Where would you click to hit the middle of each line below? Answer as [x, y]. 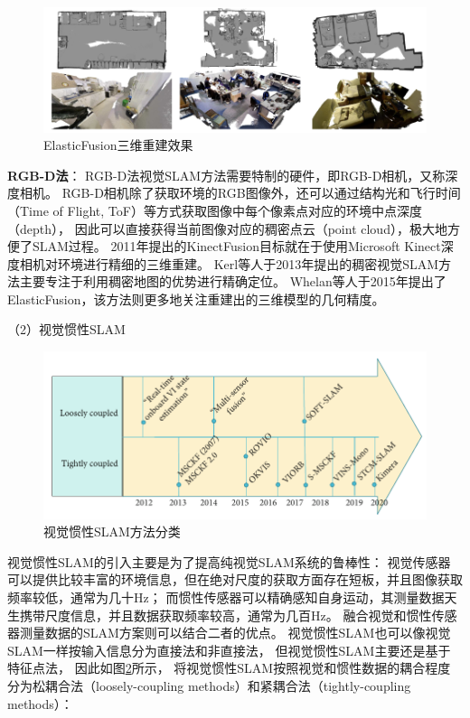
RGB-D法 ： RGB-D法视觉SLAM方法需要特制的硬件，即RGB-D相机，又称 [226, 175]
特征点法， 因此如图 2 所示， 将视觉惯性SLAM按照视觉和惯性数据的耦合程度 [229, 668]
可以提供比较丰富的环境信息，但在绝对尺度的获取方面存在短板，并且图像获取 [235, 579]
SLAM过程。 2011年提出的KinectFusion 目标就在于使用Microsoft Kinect [236, 246]
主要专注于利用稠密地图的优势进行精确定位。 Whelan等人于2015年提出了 [233, 281]
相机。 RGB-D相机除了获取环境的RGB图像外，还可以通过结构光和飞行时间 [240, 193]
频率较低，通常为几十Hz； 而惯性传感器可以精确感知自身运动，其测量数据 [226, 597]
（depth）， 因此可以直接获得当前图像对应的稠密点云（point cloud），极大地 [227, 228]
